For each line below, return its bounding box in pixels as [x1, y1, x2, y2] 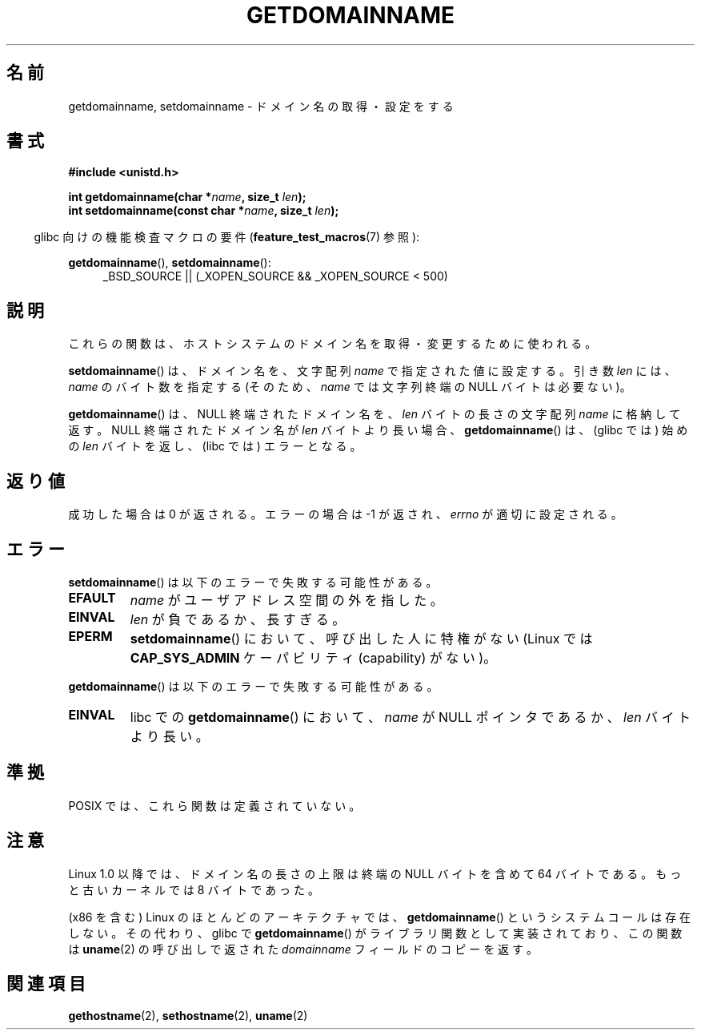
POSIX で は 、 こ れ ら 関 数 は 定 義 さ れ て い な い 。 [68, 798, 361, 812]
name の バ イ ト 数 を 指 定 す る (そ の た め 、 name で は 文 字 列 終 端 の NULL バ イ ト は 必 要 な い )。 [68, 380, 631, 394]
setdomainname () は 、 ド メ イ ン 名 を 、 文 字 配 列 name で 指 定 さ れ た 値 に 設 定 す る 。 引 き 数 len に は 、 [68, 364, 676, 378]
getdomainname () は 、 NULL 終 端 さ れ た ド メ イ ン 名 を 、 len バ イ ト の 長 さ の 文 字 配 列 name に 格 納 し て [68, 407, 681, 421]
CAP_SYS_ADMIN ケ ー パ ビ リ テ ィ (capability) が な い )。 [130, 649, 497, 666]
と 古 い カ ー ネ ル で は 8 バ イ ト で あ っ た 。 [68, 882, 319, 897]
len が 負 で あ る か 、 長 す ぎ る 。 [130, 611, 346, 627]
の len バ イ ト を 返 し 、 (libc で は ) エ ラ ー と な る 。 [68, 439, 362, 454]
